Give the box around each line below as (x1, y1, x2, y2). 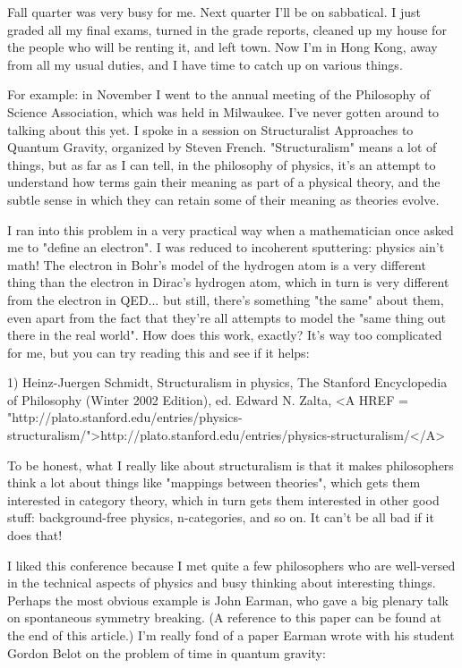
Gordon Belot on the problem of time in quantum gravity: (7, 643, 326, 662)
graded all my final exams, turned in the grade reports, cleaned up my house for (7, 20, 447, 38)
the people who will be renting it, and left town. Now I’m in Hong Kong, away (7, 38, 438, 56)
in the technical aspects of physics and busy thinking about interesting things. (7, 573, 436, 592)
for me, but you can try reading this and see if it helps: (7, 342, 310, 361)
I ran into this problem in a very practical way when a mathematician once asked (7, 220, 454, 239)
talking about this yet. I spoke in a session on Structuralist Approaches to (7, 120, 414, 139)
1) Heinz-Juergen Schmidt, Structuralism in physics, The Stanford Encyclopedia (7, 373, 448, 392)
